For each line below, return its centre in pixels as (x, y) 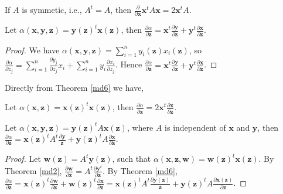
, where (140, 127)
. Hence (129, 64)
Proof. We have (32, 50)
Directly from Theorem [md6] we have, (74, 87)
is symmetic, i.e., (52, 9)
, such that (132, 159)
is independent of (195, 127)
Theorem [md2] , (33, 170)
